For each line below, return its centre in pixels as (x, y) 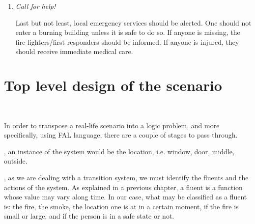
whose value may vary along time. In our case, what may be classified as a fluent (126, 197)
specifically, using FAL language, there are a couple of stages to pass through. (121, 135)
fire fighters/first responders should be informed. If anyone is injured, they (127, 42)
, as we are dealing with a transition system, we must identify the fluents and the (126, 178)
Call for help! (36, 6)
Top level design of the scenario (113, 85)
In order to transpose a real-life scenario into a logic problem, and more (112, 125)
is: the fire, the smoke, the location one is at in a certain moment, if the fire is (121, 206)
